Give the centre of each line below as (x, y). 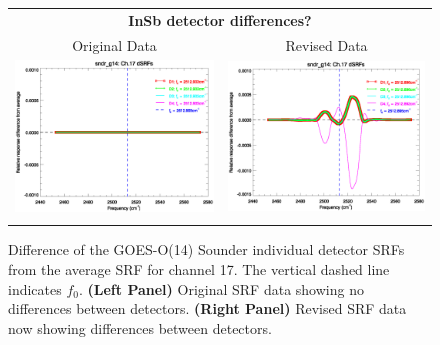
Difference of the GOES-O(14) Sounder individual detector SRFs (206, 249)
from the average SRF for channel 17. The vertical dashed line (199, 269)
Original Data (114, 44)
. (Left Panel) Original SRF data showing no (221, 288)
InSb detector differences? (220, 19)
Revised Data (326, 44)
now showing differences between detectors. (140, 327)
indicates (35, 288)
